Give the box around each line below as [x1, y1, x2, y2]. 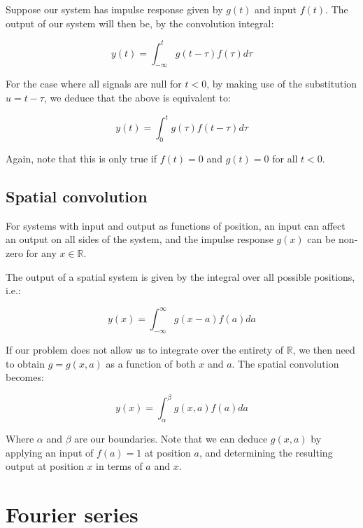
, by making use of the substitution [206, 76, 357, 91]
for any [26, 245, 57, 260]
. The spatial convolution [232, 356, 339, 370]
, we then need [292, 342, 355, 357]
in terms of [96, 459, 143, 473]
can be [307, 232, 336, 246]
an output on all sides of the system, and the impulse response [6, 232, 273, 246]
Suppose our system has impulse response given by [6, 2, 223, 16]
